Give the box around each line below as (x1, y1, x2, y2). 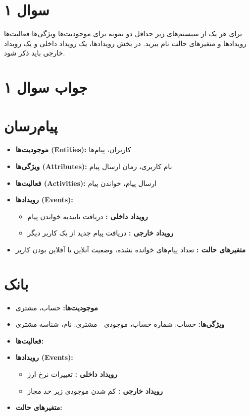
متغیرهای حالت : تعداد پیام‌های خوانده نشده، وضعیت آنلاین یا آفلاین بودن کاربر (15, 244, 246, 254)
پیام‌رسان (4, 116, 58, 136)
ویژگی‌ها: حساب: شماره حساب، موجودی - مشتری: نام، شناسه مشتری (15, 319, 225, 329)
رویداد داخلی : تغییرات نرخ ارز (27, 369, 117, 379)
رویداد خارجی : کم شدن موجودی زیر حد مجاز (27, 385, 163, 396)
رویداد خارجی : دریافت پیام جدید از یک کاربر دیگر (27, 228, 174, 238)
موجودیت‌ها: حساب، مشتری (15, 302, 98, 312)
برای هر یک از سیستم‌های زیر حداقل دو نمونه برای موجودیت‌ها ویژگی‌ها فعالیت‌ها (4, 28, 242, 39)
